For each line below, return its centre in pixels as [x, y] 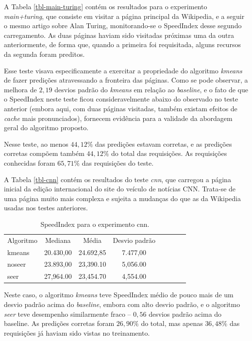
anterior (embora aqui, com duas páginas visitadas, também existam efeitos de [121, 108]
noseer [17, 264]
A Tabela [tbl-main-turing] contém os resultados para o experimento [106, 6]
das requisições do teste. [118, 162]
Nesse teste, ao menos [36, 144]
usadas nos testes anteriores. [46, 208]
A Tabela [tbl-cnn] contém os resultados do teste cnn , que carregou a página [118, 179]
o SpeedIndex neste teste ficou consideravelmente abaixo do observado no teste [121, 99]
